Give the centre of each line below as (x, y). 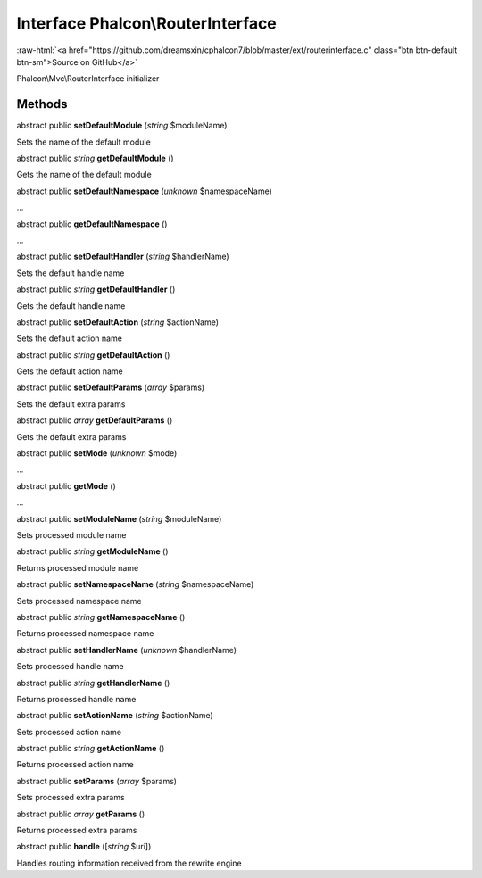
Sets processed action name (69, 732)
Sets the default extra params (71, 404)
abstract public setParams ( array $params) (97, 781)
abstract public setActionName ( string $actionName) (115, 716)
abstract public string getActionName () (91, 749)
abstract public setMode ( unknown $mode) (97, 453)
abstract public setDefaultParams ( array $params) (111, 387)
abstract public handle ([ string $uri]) (84, 847)
